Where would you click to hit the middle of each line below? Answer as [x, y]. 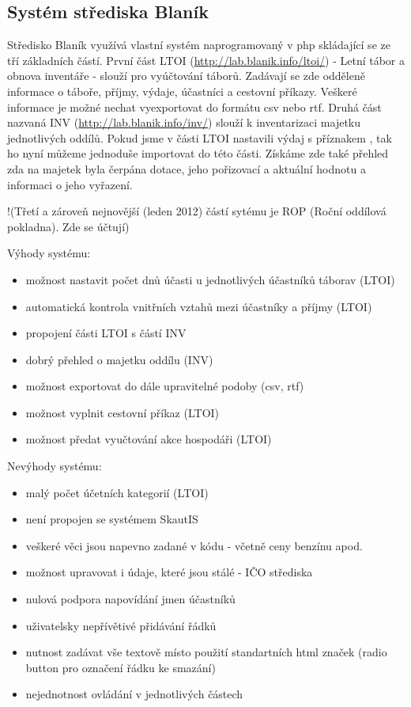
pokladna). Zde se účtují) [68, 226]
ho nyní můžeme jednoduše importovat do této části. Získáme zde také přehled [198, 153]
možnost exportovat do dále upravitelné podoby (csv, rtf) [165, 386]
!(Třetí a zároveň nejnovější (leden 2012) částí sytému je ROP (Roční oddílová [197, 211]
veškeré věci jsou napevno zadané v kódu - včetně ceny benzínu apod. [194, 545]
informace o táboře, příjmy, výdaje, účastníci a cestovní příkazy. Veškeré [182, 91]
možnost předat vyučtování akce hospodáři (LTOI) [149, 439]
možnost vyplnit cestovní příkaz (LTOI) [123, 412]
